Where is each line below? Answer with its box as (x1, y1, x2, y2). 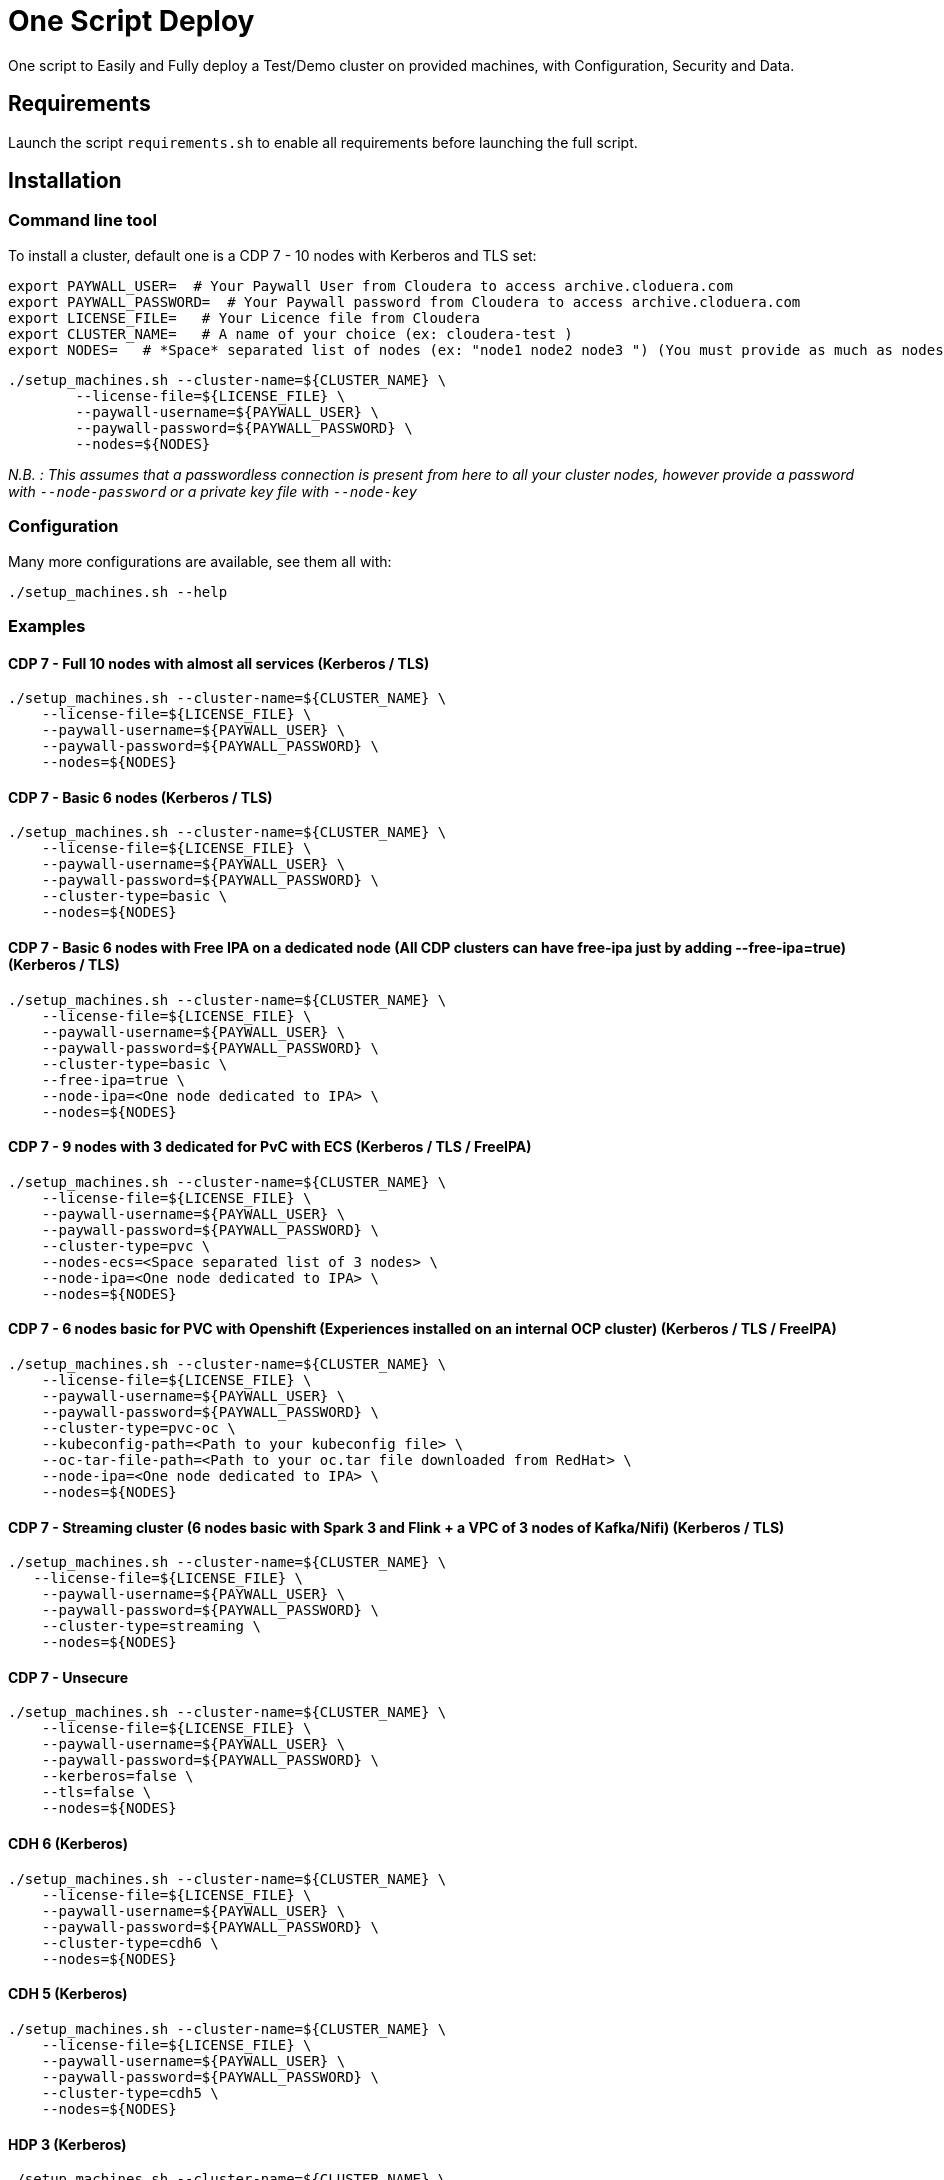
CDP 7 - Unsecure (8, 1668, 128, 1686)
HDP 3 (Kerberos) (8, 2135, 127, 2153)
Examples (8, 615, 86, 636)
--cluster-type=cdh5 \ (41, 2084, 219, 2101)
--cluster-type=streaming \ (41, 1618, 261, 1635)
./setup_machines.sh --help (8, 583, 228, 600)
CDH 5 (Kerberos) (8, 1985, 128, 2003)
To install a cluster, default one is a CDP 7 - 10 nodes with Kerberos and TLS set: (8, 246, 537, 264)
